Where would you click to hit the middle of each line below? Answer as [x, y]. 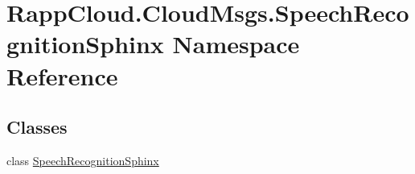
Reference [62, 75]
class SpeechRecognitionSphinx [83, 160]
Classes [37, 127]
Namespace [236, 44]
